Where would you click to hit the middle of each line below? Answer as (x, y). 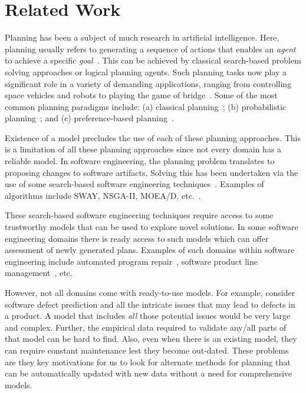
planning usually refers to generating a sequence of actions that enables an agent (150, 49)
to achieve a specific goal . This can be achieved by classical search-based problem (153, 60)
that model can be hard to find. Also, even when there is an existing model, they (151, 339)
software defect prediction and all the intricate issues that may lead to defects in (150, 304)
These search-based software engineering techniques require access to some (139, 215)
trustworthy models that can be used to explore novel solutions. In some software (152, 227)
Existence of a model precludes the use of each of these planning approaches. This (153, 137)
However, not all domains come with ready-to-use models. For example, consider (150, 292)
